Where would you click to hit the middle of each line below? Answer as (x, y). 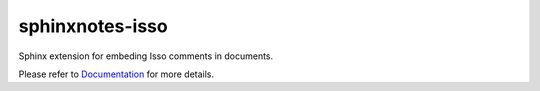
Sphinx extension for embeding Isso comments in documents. (146, 56)
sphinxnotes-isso (93, 26)
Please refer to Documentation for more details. (116, 74)
